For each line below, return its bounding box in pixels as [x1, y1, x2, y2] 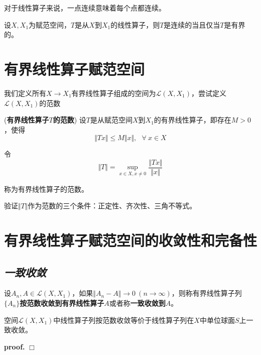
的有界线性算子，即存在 [154, 114, 231, 125]
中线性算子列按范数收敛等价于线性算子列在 [53, 314, 194, 325]
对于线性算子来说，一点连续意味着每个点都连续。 [4, 3, 166, 13]
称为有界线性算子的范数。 [4, 183, 88, 194]
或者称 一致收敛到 [109, 297, 166, 308]
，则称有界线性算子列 [171, 288, 242, 298]
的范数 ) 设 [53, 114, 86, 125]
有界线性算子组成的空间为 [71, 87, 156, 98]
